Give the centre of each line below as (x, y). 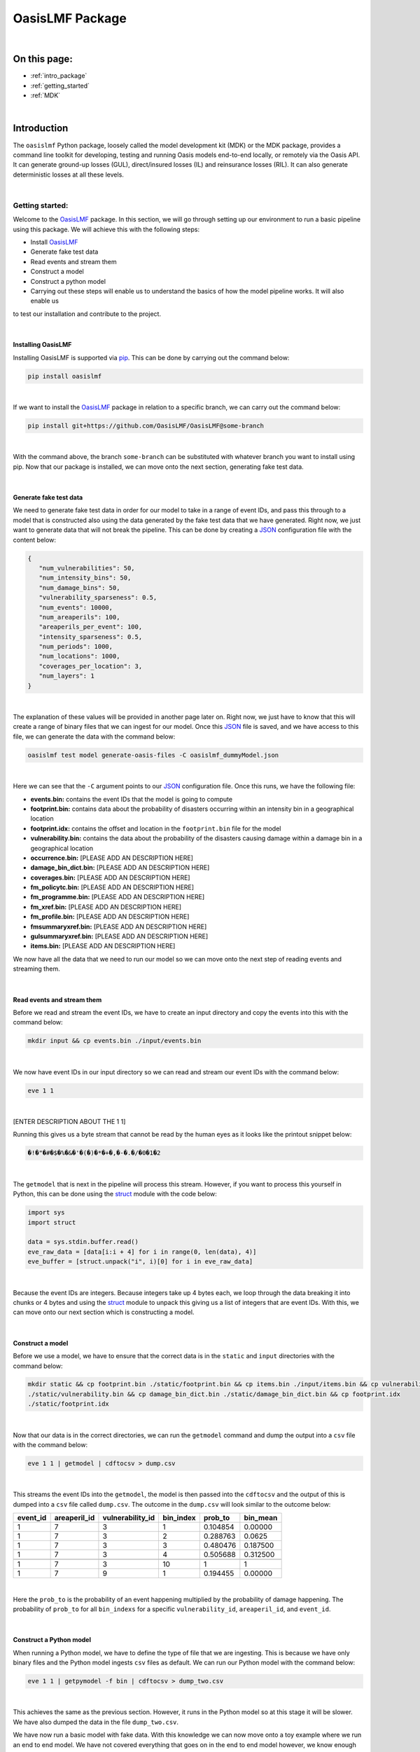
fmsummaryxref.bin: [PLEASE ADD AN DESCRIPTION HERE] (119, 926)
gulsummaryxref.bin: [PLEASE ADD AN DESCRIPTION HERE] (119, 936)
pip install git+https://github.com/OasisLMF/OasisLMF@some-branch (146, 425)
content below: (34, 540)
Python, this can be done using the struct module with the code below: (115, 1194)
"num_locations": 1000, (79, 656)
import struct (52, 1222)
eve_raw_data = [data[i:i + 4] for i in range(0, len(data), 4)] (142, 1252)
